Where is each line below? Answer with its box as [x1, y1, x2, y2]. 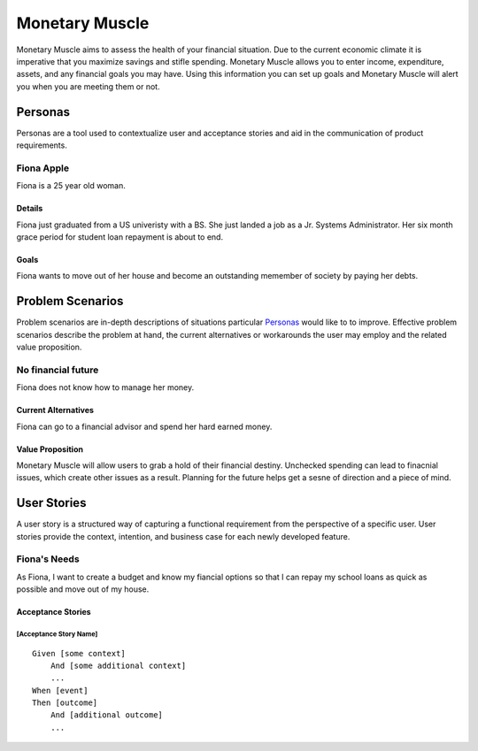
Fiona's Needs [16, 553, 80, 565]
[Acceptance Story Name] [16, 629, 98, 639]
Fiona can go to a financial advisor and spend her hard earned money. [16, 421, 273, 432]
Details [16, 203, 43, 214]
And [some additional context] [50, 660, 187, 671]
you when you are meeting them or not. [16, 80, 160, 92]
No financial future [16, 364, 99, 376]
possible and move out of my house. [16, 584, 150, 594]
